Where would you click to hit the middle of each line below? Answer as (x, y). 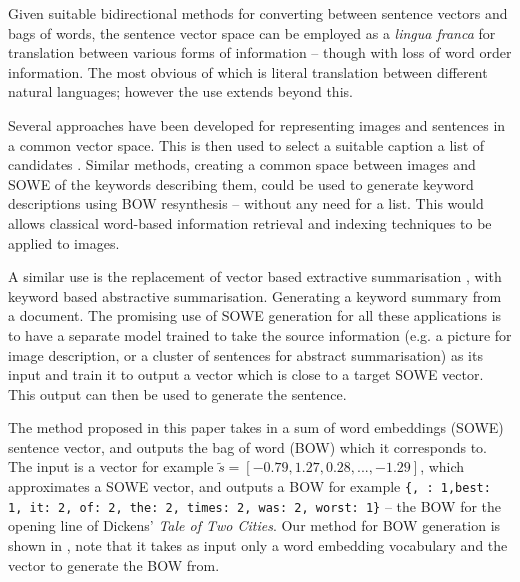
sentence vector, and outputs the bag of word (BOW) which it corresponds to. (247, 446)
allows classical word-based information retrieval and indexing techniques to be (250, 222)
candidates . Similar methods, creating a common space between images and (242, 164)
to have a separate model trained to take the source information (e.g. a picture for (260, 334)
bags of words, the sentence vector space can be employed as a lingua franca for (252, 32)
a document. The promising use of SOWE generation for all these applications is (255, 315)
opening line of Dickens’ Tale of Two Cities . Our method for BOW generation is (254, 525)
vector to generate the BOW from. (114, 564)
